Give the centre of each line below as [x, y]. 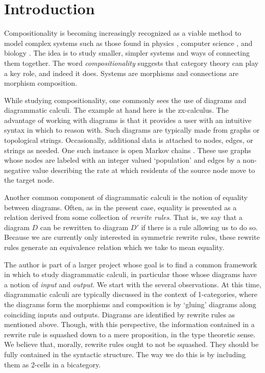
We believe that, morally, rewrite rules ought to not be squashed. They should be [131, 344]
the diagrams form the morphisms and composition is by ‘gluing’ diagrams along [130, 304]
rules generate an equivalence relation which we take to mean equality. [114, 247]
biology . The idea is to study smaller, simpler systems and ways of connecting [127, 53]
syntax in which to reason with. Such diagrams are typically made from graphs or [132, 130]
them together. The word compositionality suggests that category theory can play [131, 63]
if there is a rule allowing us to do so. [199, 227]
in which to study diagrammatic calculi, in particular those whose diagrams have [130, 274]
